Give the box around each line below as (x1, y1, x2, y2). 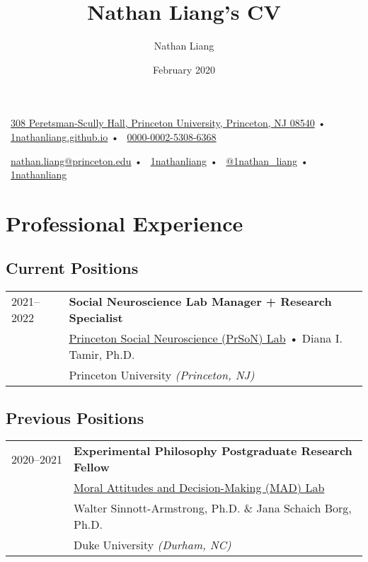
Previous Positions (6, 406, 144, 428)
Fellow (74, 459, 110, 476)
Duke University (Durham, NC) (74, 537, 231, 554)
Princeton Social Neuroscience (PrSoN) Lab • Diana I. (69, 330, 343, 347)
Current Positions (6, 257, 139, 279)
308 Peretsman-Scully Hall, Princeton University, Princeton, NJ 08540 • (11, 115, 326, 130)
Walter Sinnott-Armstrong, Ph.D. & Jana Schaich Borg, (74, 500, 352, 517)
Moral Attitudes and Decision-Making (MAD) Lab (74, 479, 325, 496)
